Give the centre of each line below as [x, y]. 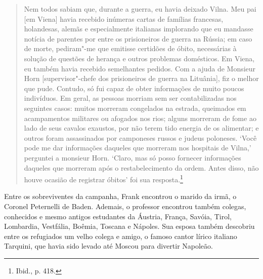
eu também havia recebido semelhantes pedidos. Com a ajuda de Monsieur [140, 68]
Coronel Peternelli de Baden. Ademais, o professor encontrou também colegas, [125, 206]
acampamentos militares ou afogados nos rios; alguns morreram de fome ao [140, 118]
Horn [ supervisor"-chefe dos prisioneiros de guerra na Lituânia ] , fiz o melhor [141, 78]
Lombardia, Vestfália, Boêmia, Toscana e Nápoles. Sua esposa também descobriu [129, 226]
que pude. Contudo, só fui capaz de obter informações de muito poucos [134, 88]
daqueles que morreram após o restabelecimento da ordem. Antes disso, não [141, 167]
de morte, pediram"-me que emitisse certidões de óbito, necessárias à [130, 48]
